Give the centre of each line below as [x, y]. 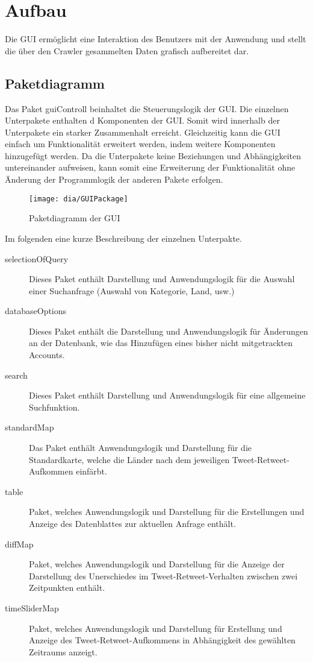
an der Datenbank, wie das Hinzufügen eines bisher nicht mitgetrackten [161, 343]
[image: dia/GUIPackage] [79, 199]
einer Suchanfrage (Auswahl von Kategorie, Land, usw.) [132, 290]
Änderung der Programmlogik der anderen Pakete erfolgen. [114, 179]
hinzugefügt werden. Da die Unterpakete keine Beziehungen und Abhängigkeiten [153, 155]
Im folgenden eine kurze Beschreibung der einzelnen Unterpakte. [123, 238]
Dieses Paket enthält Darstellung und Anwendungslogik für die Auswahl [162, 279]
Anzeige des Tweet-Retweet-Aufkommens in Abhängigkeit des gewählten [162, 640]
